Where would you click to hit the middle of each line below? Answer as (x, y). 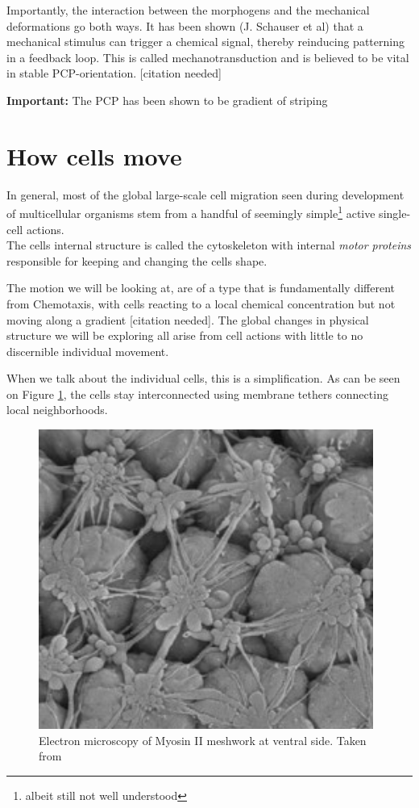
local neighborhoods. (57, 410)
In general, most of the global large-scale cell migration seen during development (205, 194)
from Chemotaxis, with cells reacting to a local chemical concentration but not (201, 303)
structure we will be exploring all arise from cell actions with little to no (185, 335)
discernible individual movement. (88, 351)
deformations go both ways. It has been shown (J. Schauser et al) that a (185, 25)
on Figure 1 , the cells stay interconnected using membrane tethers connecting (197, 394)
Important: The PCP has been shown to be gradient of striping (167, 100)
